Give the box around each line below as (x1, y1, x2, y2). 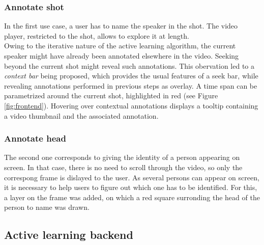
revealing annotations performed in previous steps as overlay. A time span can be (4, 80, 257, 91)
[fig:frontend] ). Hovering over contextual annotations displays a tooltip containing (4, 100, 258, 111)
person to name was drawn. (4, 202, 90, 212)
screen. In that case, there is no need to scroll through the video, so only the (4, 161, 243, 172)
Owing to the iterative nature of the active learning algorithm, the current (4, 40, 236, 51)
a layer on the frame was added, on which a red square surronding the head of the (4, 192, 260, 202)
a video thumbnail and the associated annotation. (4, 110, 159, 121)
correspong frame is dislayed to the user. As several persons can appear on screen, (4, 172, 259, 182)
